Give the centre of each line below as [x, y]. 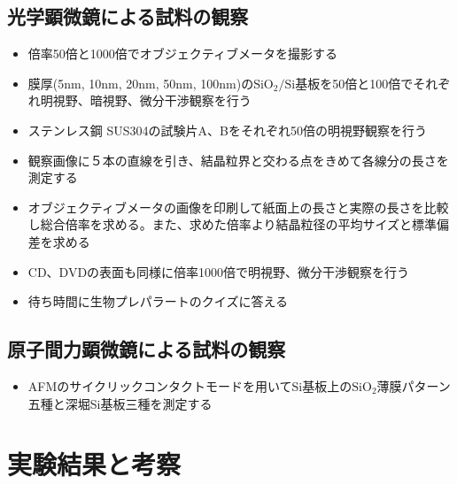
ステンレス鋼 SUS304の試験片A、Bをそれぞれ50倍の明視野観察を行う [227, 130]
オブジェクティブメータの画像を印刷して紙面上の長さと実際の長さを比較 [238, 207]
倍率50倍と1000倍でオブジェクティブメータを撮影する [182, 54]
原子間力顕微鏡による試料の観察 [147, 349]
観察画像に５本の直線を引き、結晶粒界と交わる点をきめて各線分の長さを [238, 160]
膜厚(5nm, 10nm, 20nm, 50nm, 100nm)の [141, 83]
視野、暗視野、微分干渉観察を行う [152, 100]
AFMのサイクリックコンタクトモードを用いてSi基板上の [190, 385]
